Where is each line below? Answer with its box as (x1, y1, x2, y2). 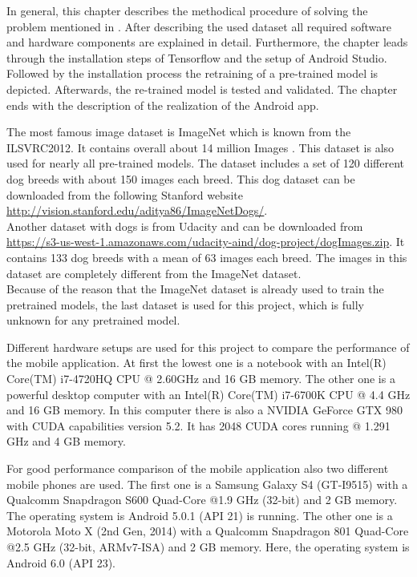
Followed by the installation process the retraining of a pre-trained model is (6, 65, 379, 82)
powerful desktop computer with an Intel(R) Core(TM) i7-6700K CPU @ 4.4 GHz (6, 385, 411, 402)
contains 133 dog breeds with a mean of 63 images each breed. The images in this (6, 248, 407, 265)
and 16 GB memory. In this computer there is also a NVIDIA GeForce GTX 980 (6, 401, 403, 418)
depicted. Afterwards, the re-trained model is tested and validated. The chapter (6, 80, 398, 97)
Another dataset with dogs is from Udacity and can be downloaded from (6, 217, 363, 234)
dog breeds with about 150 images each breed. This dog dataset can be (6, 170, 355, 187)
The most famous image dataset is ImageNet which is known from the (6, 123, 351, 140)
